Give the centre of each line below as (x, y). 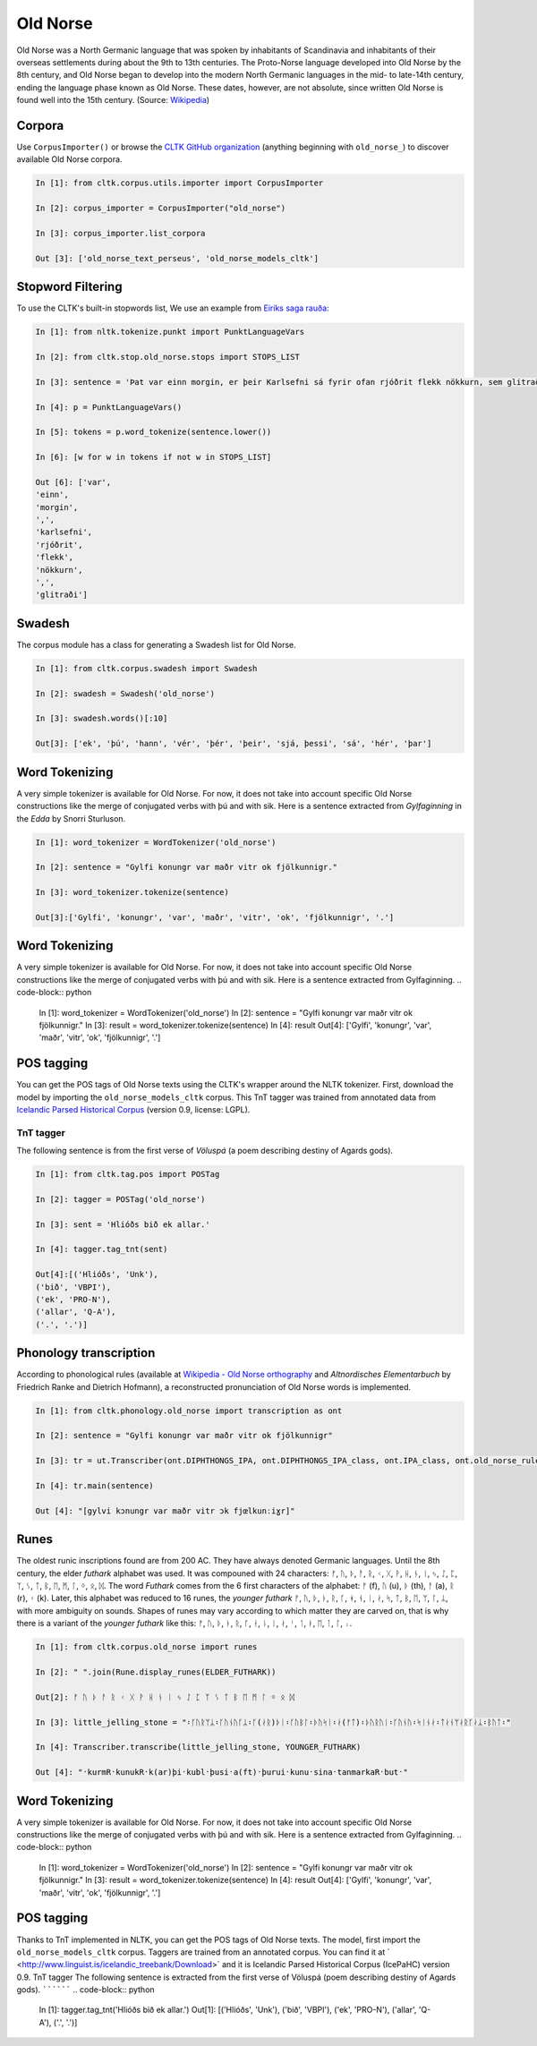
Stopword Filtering (69, 287)
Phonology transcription (86, 1353)
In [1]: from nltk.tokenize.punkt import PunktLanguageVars (170, 332)
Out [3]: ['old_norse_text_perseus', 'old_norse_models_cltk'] (177, 258)
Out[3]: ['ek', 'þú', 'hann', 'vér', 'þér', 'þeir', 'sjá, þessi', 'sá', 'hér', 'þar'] (234, 744)
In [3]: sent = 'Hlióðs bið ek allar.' (123, 1224)
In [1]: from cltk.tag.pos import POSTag (128, 1174)
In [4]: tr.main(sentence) (94, 1486)
